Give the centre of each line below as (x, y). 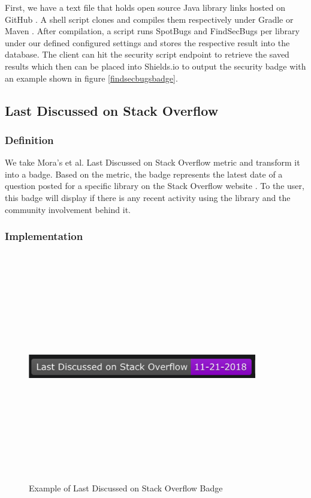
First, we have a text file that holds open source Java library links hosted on (145, 7)
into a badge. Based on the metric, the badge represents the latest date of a (144, 174)
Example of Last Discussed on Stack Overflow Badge (126, 487)
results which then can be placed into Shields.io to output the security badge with (155, 66)
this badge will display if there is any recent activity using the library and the (148, 197)
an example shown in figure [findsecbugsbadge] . (91, 78)
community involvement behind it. (68, 209)
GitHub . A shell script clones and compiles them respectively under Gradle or (149, 19)
